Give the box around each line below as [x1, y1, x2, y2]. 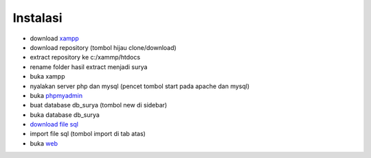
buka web [30, 139, 58, 147]
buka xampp [30, 73, 65, 81]
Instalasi [12, 10, 63, 25]
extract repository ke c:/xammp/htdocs [30, 53, 141, 62]
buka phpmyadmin [30, 91, 82, 99]
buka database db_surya [30, 110, 100, 119]
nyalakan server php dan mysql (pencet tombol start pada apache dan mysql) [30, 82, 250, 90]
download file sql [30, 120, 79, 129]
